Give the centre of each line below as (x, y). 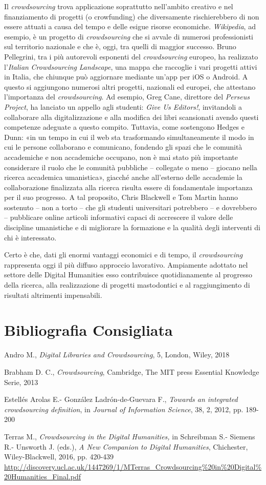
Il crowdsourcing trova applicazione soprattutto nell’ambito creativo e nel (119, 6)
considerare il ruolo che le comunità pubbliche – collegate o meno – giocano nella (131, 167)
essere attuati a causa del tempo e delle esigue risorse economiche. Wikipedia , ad (130, 26)
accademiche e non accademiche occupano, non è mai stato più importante (121, 157)
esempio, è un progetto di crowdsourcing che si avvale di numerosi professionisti (129, 36)
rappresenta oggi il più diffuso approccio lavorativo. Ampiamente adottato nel (126, 264)
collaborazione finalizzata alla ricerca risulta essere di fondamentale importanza (128, 187)
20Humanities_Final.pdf (43, 477)
